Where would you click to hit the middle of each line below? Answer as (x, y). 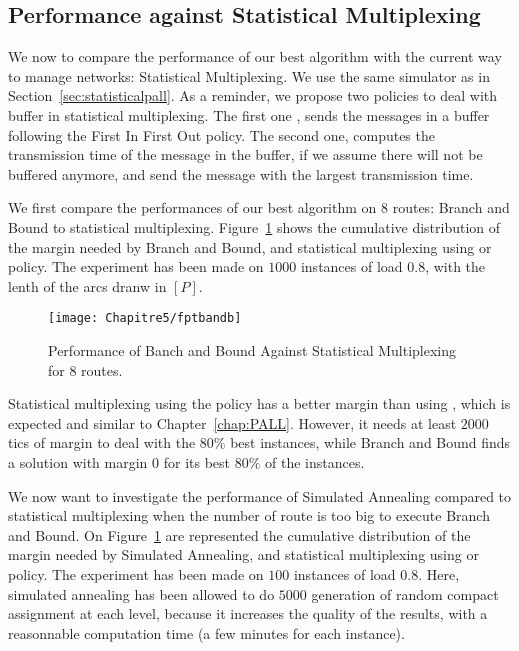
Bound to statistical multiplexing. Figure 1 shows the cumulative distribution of (254, 226)
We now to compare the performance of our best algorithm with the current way (255, 56)
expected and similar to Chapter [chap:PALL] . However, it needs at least (232, 422)
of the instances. (315, 461)
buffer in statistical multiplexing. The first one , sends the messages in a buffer (249, 114)
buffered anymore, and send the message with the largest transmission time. (241, 173)
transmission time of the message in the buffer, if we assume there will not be (245, 154)
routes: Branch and (451, 207)
